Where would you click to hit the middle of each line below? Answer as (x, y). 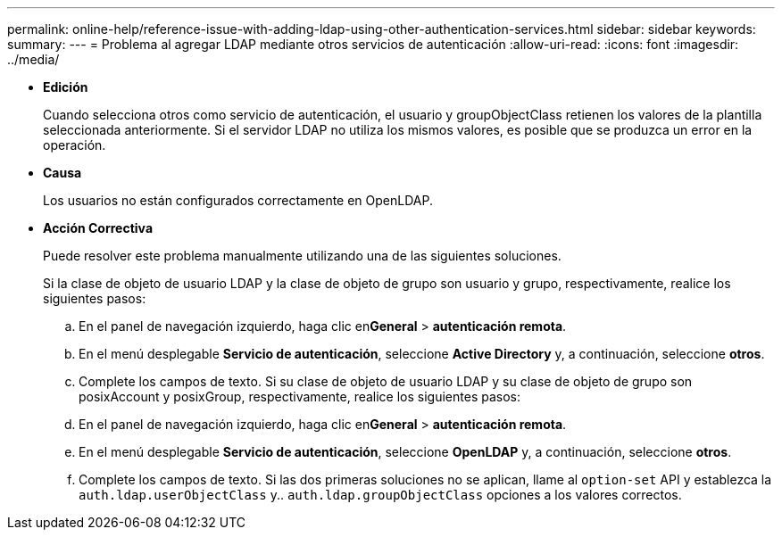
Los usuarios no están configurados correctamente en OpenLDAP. (238, 200)
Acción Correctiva (98, 228)
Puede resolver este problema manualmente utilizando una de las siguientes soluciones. (302, 256)
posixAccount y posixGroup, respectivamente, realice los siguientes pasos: (299, 397)
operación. (75, 145)
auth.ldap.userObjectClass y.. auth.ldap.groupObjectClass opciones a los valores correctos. (380, 495)
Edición (66, 87)
